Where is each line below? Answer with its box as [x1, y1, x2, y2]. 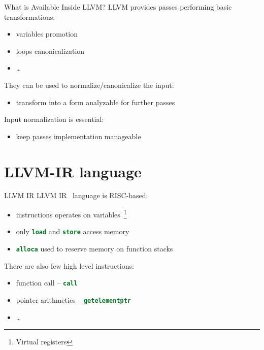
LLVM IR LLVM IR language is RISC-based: [4, 190, 148, 201]
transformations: [4, 11, 55, 22]
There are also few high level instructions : [4, 260, 134, 271]
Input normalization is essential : [4, 114, 104, 124]
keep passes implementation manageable [16, 131, 141, 141]
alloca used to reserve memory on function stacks [16, 243, 173, 253]
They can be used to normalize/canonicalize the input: [4, 79, 174, 90]
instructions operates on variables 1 [16, 208, 127, 219]
